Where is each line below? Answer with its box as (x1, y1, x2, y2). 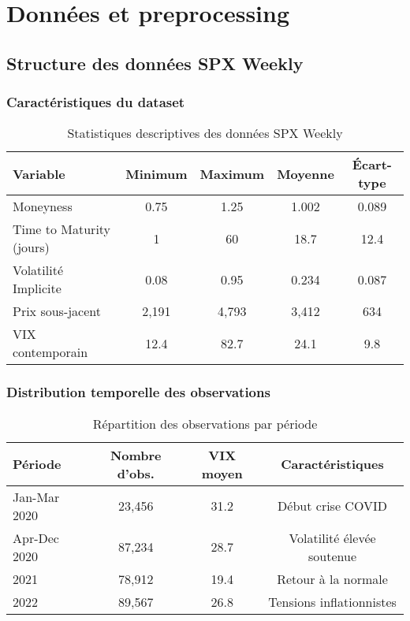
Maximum (199, 164, 265, 183)
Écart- (352, 155, 392, 174)
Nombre (110, 445, 162, 464)
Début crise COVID (278, 496, 387, 515)
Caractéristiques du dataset (6, 92, 185, 112)
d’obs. (117, 463, 155, 482)
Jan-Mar (13, 487, 60, 506)
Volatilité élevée (289, 528, 376, 547)
